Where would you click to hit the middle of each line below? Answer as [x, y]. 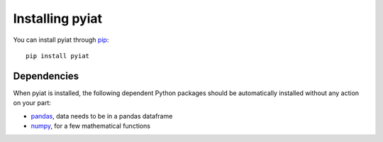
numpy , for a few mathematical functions [90, 126]
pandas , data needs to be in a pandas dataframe [102, 116]
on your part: [32, 103]
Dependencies [46, 76]
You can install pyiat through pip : [61, 40]
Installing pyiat [58, 18]
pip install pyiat [58, 56]
